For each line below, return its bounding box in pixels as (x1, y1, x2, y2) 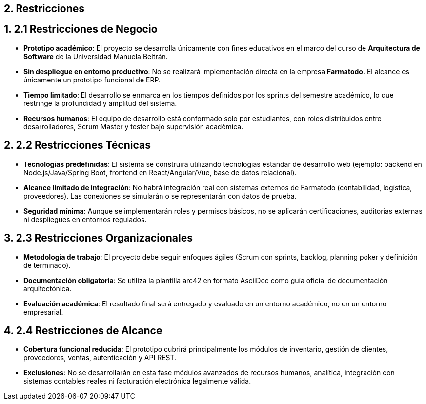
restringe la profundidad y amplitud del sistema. (23, 99, 177, 107)
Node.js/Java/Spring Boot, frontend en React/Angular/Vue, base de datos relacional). (23, 168, 297, 177)
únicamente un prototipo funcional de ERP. (23, 75, 161, 84)
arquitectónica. (23, 284, 72, 293)
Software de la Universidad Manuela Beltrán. (23, 52, 168, 61)
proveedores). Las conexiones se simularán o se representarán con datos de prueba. (23, 191, 297, 200)
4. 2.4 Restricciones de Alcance (4, 324, 162, 337)
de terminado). (23, 261, 71, 269)
